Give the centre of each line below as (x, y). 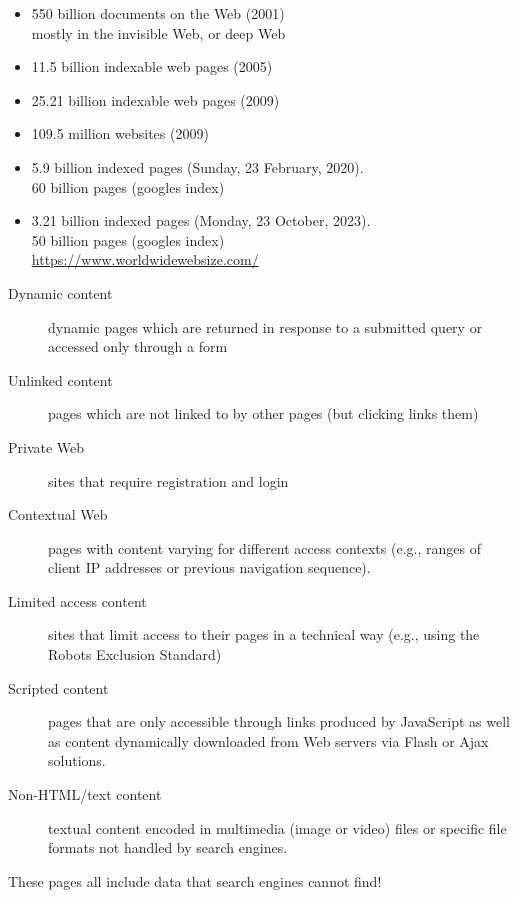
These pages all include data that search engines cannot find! (195, 880)
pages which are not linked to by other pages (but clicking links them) (263, 413)
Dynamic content (60, 292)
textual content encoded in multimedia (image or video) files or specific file (277, 827)
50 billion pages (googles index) (128, 239)
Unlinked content (60, 379)
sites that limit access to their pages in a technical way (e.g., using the (264, 634)
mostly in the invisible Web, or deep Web (158, 32)
